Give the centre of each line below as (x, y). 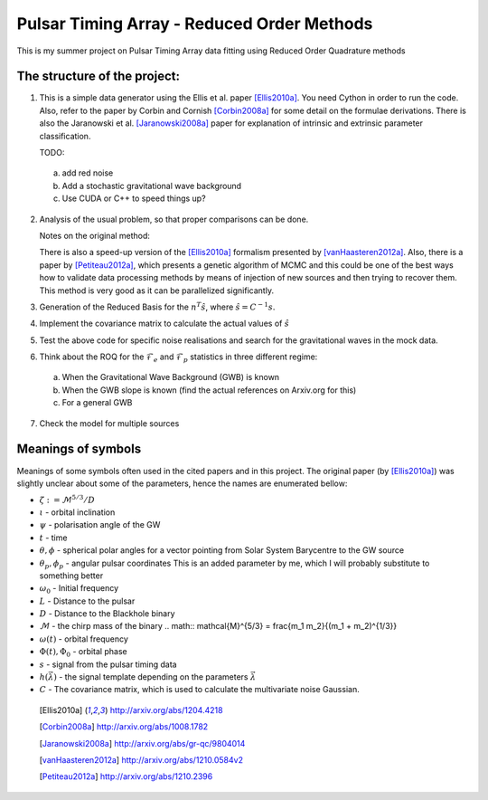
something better (71, 576)
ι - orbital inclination (77, 512)
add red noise (88, 173)
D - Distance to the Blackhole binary (107, 614)
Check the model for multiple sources (109, 423)
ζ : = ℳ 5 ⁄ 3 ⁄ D (67, 500)
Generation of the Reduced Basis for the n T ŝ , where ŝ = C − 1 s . (157, 306)
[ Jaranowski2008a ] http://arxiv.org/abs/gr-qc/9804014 (142, 743)
